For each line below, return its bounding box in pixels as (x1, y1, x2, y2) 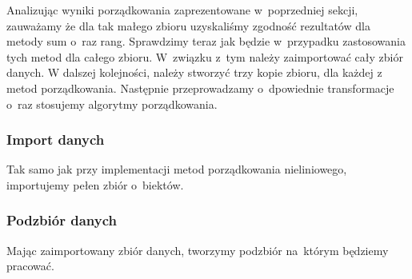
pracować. (6, 257, 54, 274)
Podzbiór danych (6, 210, 117, 230)
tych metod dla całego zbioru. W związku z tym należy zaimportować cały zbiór (6, 48, 403, 65)
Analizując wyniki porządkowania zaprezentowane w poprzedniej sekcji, (6, 2, 358, 18)
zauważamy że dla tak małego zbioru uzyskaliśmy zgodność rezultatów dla (6, 17, 370, 34)
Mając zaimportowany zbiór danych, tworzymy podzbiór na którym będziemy (6, 241, 389, 258)
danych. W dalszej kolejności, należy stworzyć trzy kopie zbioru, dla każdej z (6, 64, 382, 81)
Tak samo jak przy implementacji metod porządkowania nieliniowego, (6, 161, 347, 177)
